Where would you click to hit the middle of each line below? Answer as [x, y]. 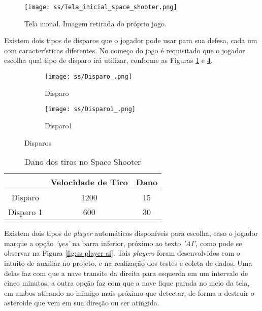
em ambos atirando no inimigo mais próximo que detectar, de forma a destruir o [129, 292]
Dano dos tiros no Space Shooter [83, 162]
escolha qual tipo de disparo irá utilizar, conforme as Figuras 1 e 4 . [108, 60]
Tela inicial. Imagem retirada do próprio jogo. [95, 23]
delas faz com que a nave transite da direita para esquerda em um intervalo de [126, 273]
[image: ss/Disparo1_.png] [90, 109]
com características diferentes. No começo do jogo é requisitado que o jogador [125, 50]
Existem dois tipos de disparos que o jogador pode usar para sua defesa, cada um [131, 40]
